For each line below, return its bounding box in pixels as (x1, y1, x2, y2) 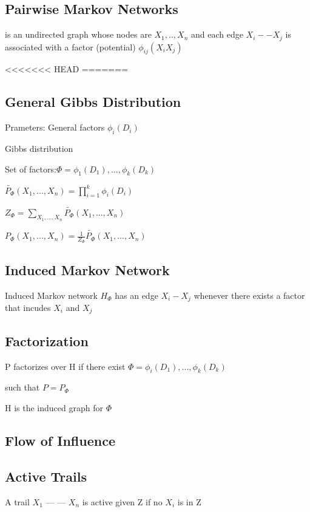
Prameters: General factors (5, 121, 105, 134)
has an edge (115, 288, 158, 301)
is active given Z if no (82, 495, 163, 508)
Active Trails (5, 466, 87, 485)
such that (5, 381, 40, 394)
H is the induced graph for (5, 401, 103, 414)
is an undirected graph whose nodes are (5, 28, 152, 41)
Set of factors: (5, 162, 56, 175)
